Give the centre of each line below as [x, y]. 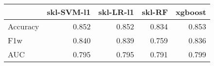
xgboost [191, 12]
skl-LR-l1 [116, 12]
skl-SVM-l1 [69, 12]
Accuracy [24, 26]
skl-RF [155, 12]
